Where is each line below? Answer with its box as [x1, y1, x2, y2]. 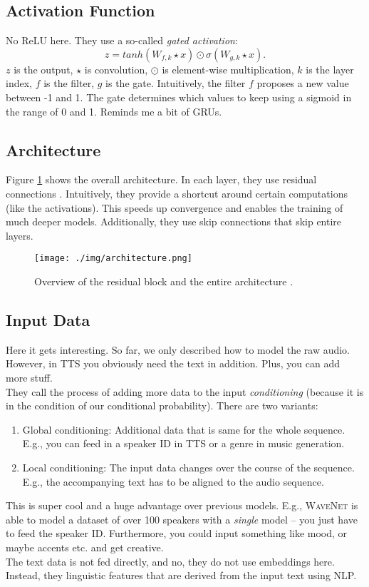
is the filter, [43, 76, 95, 91]
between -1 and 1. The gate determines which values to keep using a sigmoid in [6, 89, 352, 104]
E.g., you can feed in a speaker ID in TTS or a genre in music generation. [22, 436, 345, 451]
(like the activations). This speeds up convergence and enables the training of [6, 200, 343, 215]
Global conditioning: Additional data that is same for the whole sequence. [22, 422, 345, 437]
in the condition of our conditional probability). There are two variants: [6, 398, 318, 413]
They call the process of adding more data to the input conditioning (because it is [6, 384, 364, 399]
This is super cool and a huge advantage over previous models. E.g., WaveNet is [6, 498, 358, 513]
